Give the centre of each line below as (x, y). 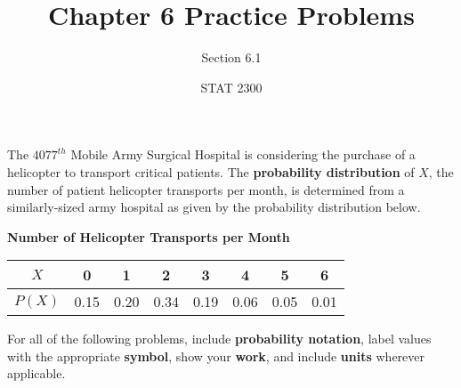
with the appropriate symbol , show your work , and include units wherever (216, 356)
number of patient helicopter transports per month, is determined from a (206, 189)
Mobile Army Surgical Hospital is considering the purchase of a (243, 154)
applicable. (36, 373)
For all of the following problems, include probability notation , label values (219, 339)
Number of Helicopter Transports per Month (149, 236)
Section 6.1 (231, 57)
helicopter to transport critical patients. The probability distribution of (211, 171)
